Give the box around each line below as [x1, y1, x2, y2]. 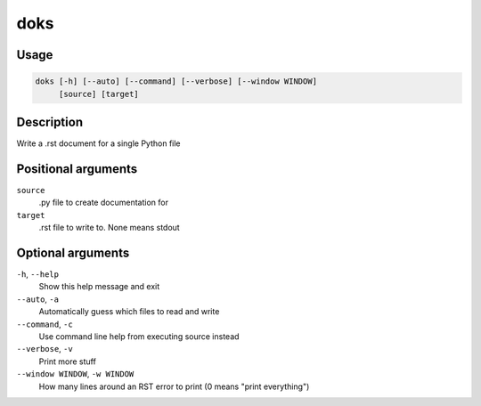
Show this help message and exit [38, 281, 160, 292]
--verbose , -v [16, 344, 73, 354]
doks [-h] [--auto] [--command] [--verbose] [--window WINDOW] [35, 77, 318, 86]
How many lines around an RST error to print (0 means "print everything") [38, 381, 310, 392]
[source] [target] [58, 89, 140, 99]
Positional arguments [16, 161, 138, 176]
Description [16, 114, 84, 129]
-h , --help [16, 269, 60, 280]
